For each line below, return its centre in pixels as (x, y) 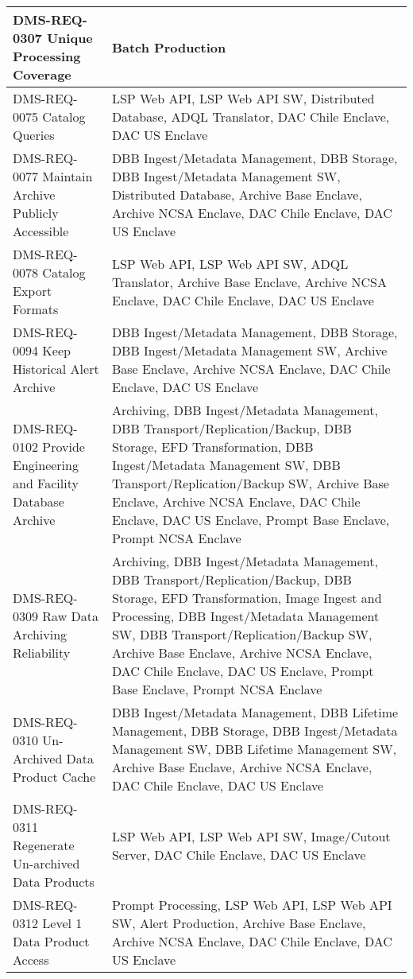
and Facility (46, 483)
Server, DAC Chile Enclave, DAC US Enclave (239, 854)
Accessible (41, 231)
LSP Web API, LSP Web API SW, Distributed (243, 98)
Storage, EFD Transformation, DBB (212, 447)
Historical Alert (56, 369)
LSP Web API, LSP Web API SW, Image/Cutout (251, 836)
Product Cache (54, 776)
